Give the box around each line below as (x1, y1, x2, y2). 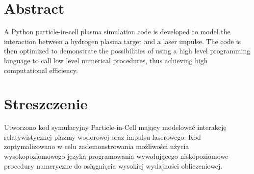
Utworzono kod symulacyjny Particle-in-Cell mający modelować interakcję (4, 122, 227, 132)
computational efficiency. (4, 65, 78, 75)
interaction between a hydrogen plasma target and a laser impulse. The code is (4, 36, 241, 46)
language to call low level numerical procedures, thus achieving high (4, 55, 208, 65)
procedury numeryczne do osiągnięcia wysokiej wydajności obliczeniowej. (4, 160, 223, 171)
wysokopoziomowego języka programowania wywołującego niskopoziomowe (4, 151, 229, 161)
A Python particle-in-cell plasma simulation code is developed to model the (4, 26, 230, 37)
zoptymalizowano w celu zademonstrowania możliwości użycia (4, 141, 189, 151)
